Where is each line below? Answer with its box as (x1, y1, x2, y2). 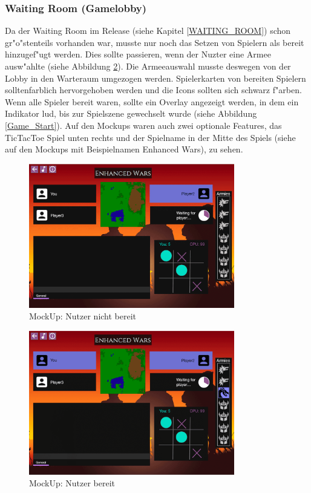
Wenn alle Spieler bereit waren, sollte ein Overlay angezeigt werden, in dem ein (5, 95, 299, 108)
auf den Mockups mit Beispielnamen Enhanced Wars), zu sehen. (5, 143, 243, 155)
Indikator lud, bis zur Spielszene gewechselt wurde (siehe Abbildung (5, 107, 257, 120)
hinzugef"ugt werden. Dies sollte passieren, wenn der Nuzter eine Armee (5, 48, 271, 60)
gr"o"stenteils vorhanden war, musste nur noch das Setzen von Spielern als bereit (5, 36, 304, 48)
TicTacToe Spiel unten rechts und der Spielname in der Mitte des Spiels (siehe (5, 131, 296, 143)
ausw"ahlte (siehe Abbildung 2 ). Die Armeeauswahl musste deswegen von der (5, 60, 291, 72)
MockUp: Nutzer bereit (29, 477, 116, 489)
